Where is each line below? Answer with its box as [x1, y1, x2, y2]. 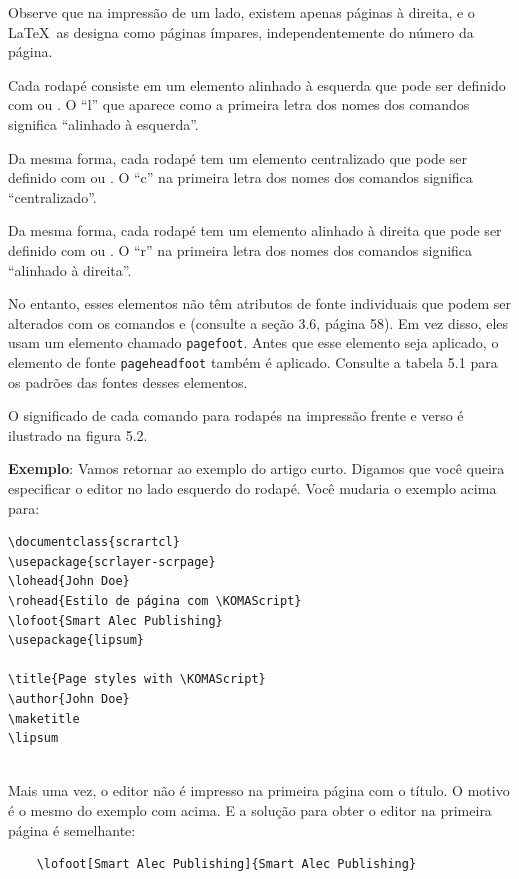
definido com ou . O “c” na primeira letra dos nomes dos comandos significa [8, 167, 473, 188]
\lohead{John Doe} [8, 574, 130, 589]
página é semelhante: [8, 819, 136, 840]
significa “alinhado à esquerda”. [8, 113, 199, 134]
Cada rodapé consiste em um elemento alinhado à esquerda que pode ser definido [8, 74, 506, 95]
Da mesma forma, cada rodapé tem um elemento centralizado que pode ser [8, 147, 467, 168]
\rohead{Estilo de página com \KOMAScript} [8, 593, 302, 608]
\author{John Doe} [8, 691, 130, 706]
